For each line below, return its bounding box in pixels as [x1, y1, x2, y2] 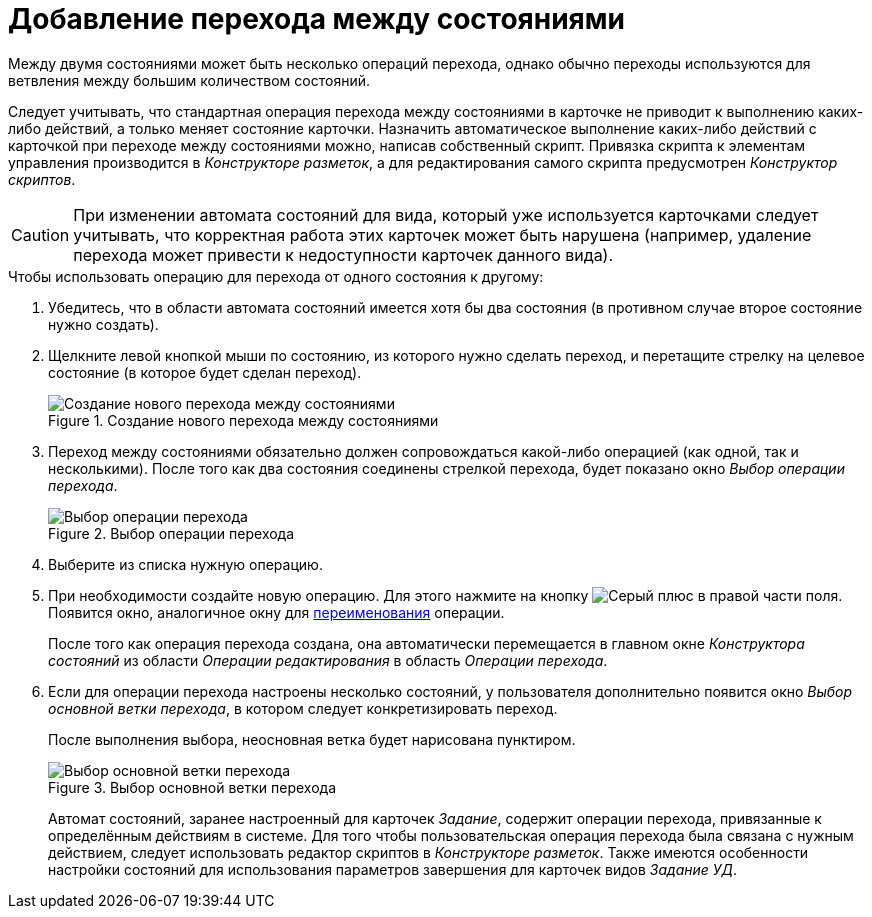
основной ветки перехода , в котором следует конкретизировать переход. [48, 699, 558, 717]
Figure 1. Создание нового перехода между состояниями [48, 411, 439, 429]
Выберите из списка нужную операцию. [48, 555, 323, 573]
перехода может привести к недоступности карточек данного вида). [73, 244, 614, 265]
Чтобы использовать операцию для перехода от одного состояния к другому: [8, 267, 544, 285]
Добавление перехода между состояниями [8, 2, 625, 36]
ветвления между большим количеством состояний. [8, 71, 370, 89]
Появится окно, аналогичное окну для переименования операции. [48, 603, 505, 621]
